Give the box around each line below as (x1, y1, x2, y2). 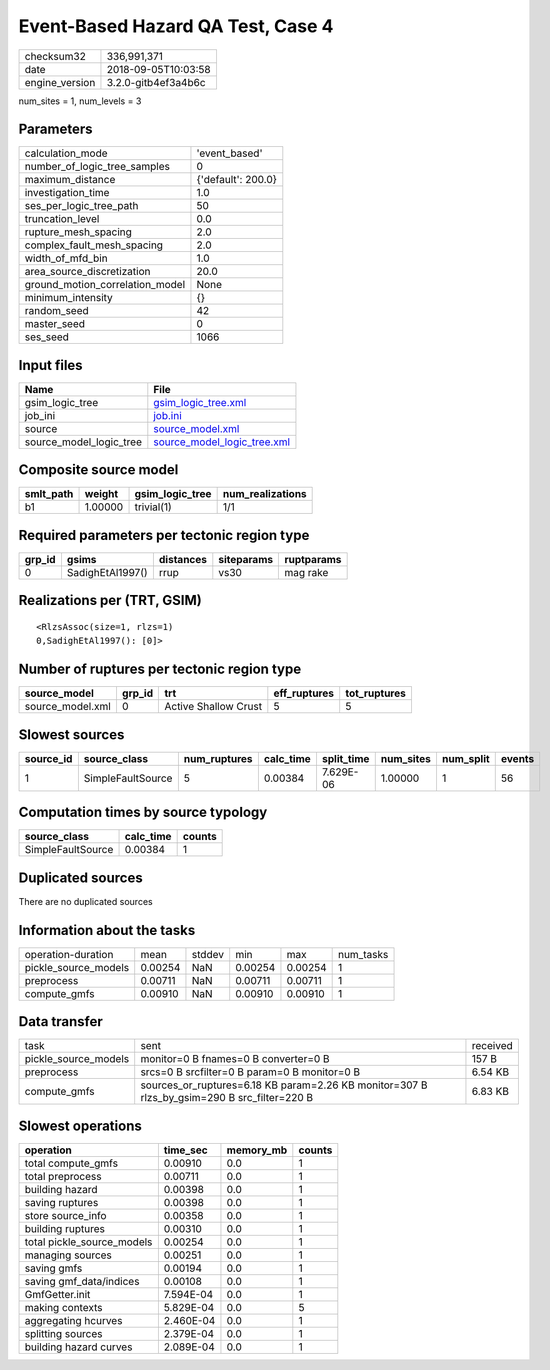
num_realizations (222, 487, 307, 501)
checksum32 (24, 49, 87, 63)
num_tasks (337, 947, 389, 961)
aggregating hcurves (24, 1313, 123, 1327)
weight (84, 487, 119, 501)
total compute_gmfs (24, 1156, 119, 1170)
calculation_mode (24, 146, 109, 160)
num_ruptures (183, 751, 253, 765)
